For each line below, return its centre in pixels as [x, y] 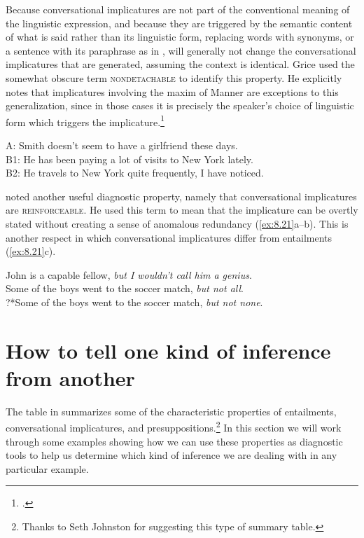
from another [70, 377]
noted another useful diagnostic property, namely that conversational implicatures [181, 196]
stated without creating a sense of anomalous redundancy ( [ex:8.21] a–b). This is [177, 223]
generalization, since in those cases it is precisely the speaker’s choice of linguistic [180, 105]
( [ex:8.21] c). [31, 251]
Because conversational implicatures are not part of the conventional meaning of [178, 9]
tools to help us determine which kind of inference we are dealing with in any [171, 455]
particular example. [47, 468]
